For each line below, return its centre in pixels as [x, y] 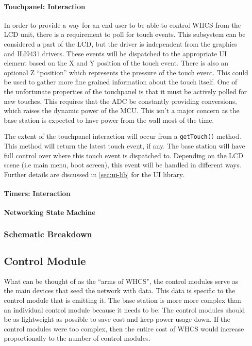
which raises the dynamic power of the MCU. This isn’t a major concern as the [122, 110]
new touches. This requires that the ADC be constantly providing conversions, [120, 101]
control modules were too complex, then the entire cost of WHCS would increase [124, 328]
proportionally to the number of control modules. [77, 338]
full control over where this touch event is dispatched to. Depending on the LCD [124, 155]
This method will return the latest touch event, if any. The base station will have [125, 145]
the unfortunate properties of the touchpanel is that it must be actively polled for [126, 91]
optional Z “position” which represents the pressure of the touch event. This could [126, 72]
